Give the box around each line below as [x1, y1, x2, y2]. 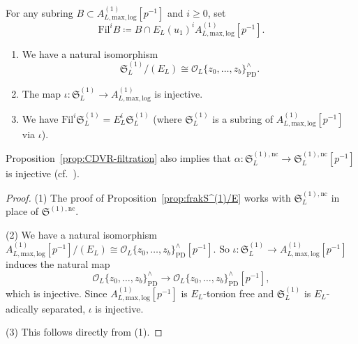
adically [6, 301, 39, 315]
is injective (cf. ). [6, 166, 80, 181]
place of [6, 204, 39, 218]
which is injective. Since [6, 285, 107, 300]
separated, [41, 301, 86, 315]
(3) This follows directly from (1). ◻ [6, 324, 163, 339]
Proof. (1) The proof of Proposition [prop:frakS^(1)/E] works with [6, 190, 291, 204]
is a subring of [212, 111, 274, 126]
